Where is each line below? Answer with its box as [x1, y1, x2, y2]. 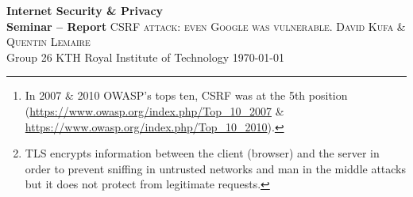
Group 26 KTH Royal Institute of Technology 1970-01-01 [6, 48, 285, 65]
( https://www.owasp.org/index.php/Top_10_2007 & [25, 102, 284, 119]
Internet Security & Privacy [6, 2, 164, 18]
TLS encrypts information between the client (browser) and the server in [25, 145, 380, 161]
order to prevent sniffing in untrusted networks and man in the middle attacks [25, 160, 407, 176]
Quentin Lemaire [6, 33, 91, 50]
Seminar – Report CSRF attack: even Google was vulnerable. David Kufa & [6, 17, 406, 34]
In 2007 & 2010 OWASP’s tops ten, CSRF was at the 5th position [25, 87, 348, 104]
